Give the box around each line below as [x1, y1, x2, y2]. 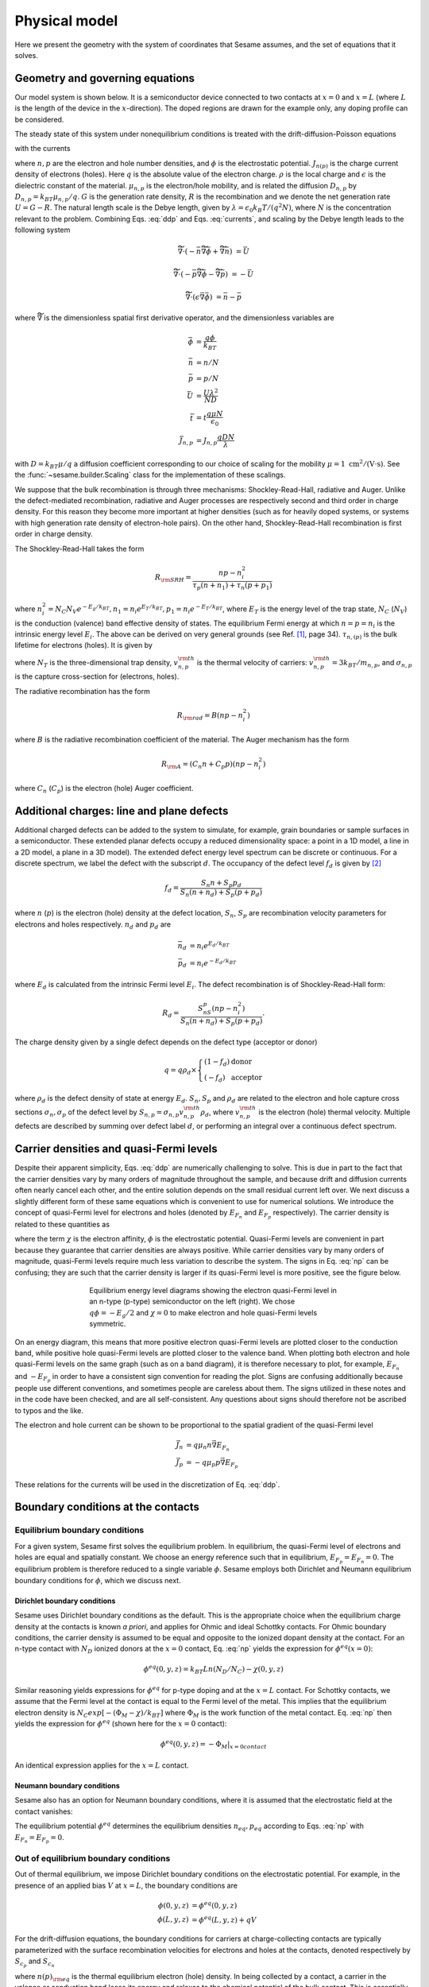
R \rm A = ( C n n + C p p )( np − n [161, 759, 259, 770]
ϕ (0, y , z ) [157, 1900, 190, 1910]
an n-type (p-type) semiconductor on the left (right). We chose [89, 1296, 296, 1307]
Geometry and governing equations [14, 72, 195, 85]
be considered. [14, 114, 64, 124]
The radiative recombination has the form [14, 686, 150, 695]
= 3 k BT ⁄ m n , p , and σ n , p [331, 657, 412, 669]
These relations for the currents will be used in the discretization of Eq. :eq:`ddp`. [14, 1479, 280, 1489]
